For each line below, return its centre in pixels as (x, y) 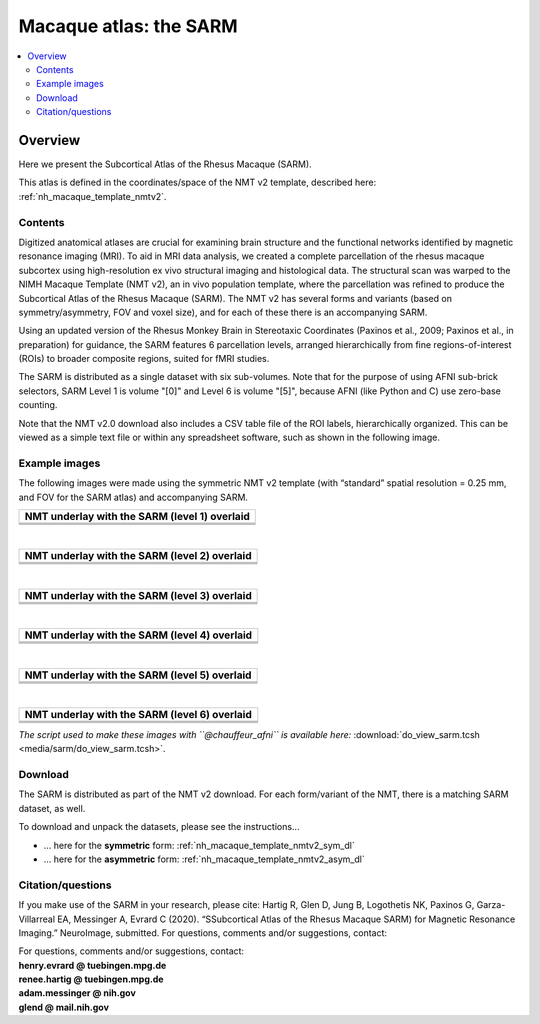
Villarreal (36, 919)
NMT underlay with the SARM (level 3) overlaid (138, 595)
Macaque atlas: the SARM (128, 26)
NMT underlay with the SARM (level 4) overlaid (138, 635)
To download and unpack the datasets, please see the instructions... (159, 827)
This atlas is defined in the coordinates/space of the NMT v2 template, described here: (197, 182)
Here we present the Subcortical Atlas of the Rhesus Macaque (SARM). (165, 164)
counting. (38, 405)
